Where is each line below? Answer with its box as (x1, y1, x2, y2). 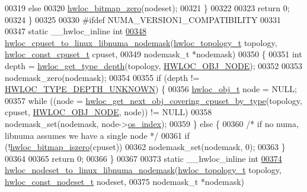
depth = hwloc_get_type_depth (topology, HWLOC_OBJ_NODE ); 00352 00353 (5, 59, 302, 71)
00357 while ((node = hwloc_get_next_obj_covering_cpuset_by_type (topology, (5, 94, 302, 106)
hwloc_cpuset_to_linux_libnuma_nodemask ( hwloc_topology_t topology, (5, 36, 277, 48)
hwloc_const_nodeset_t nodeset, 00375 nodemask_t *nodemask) (5, 175, 245, 187)
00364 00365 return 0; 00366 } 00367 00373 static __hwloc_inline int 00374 (5, 152, 282, 164)
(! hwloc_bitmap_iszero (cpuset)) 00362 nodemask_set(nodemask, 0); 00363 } (5, 141, 286, 153)
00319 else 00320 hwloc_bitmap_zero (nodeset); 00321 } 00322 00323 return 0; (5, 2, 290, 14)
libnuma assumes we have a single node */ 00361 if (5, 129, 190, 141)
